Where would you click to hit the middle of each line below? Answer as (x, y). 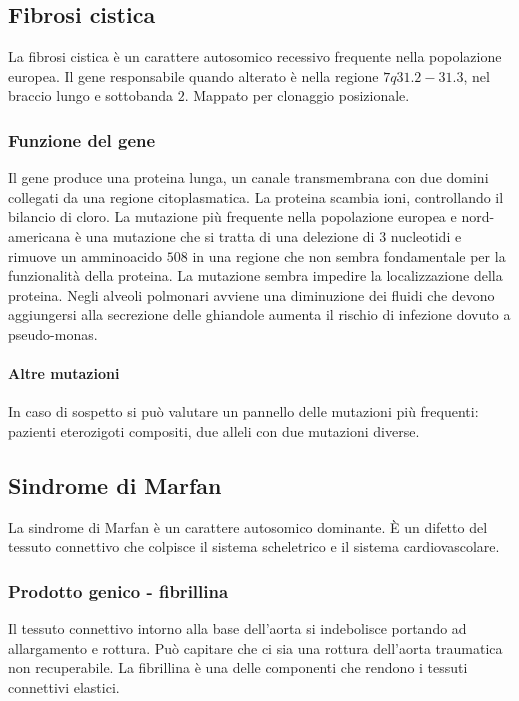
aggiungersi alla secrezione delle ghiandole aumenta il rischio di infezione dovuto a (259, 314)
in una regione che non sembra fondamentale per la (349, 255)
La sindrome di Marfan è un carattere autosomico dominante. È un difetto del (248, 526)
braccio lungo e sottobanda (91, 95)
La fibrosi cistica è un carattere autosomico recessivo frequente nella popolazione (255, 56)
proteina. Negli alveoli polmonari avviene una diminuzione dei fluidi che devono (251, 294)
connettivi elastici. (64, 686)
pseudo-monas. (53, 333)
